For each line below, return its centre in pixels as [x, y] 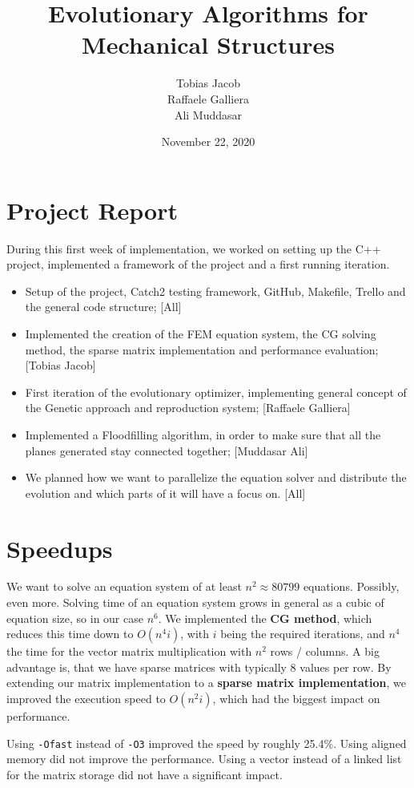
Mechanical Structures [208, 44]
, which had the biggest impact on [296, 699]
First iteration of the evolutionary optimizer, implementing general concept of [216, 392]
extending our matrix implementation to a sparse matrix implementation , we [206, 683]
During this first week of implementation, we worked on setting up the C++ [194, 248]
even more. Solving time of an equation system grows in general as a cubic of [195, 602]
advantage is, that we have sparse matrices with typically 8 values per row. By [199, 667]
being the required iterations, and [303, 634]
